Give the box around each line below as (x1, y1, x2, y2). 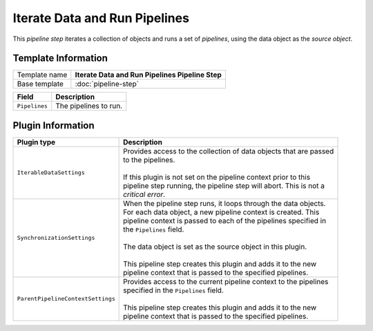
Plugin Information (12, 120, 95, 131)
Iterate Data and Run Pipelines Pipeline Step (75, 70, 222, 79)
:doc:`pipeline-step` (75, 79, 140, 89)
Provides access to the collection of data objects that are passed (123, 146, 334, 155)
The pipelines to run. (55, 101, 123, 111)
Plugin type (17, 137, 56, 146)
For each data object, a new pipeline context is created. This (123, 207, 320, 217)
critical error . (123, 189, 166, 199)
